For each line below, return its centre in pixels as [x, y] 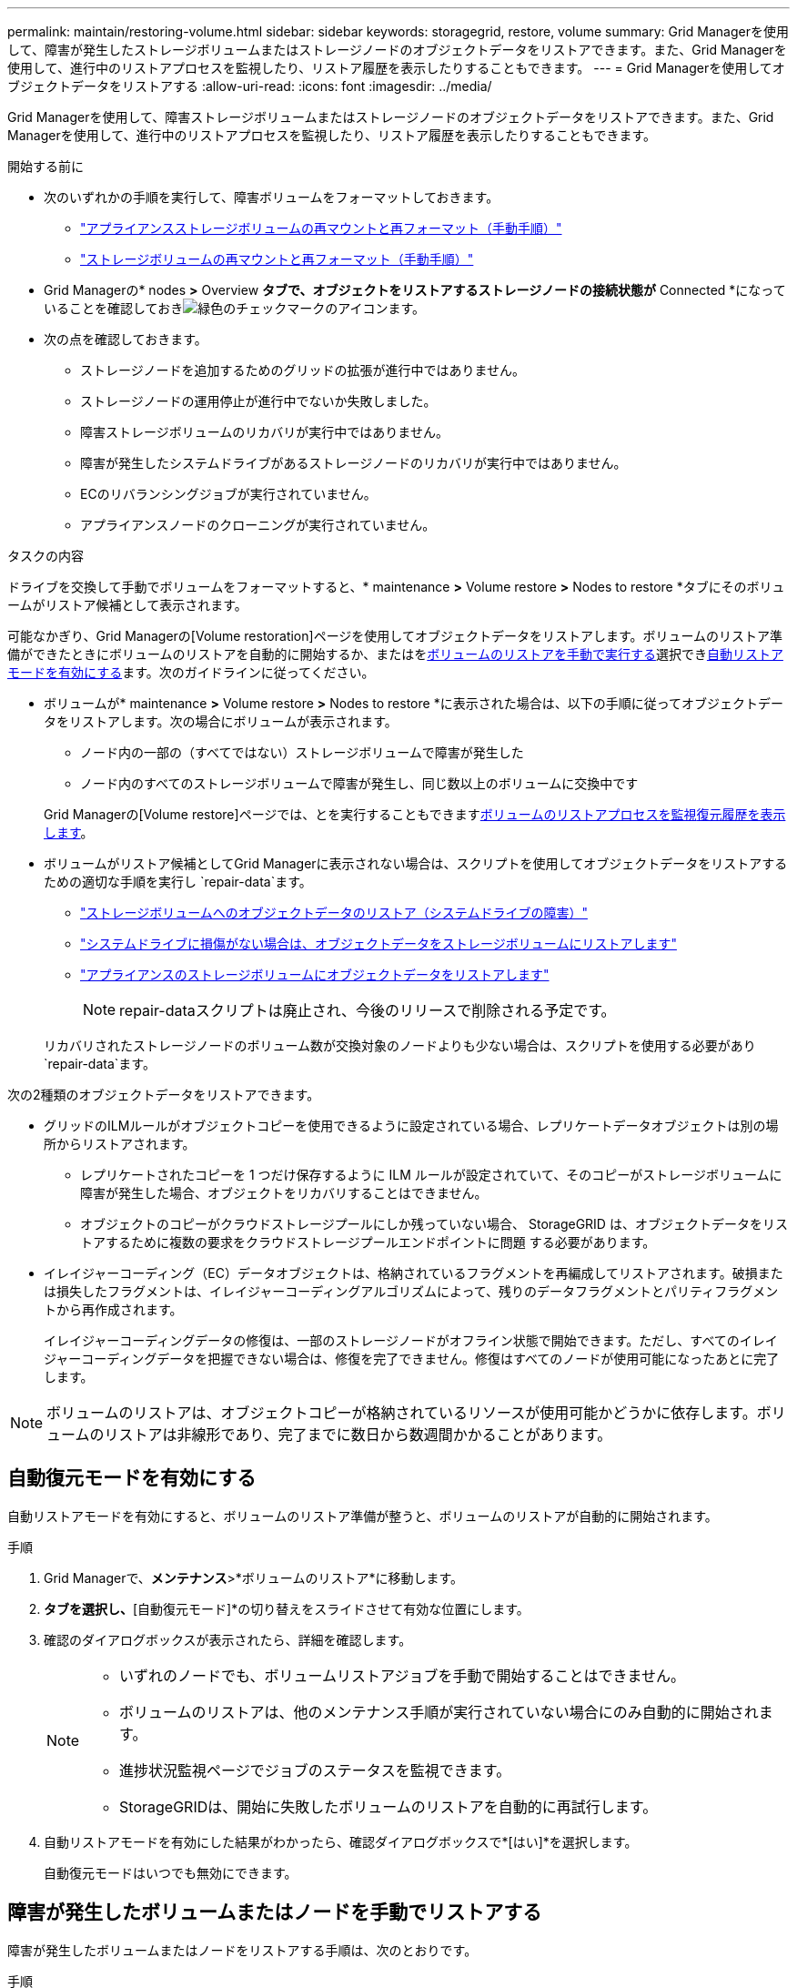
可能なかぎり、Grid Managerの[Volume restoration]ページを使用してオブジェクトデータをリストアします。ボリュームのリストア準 [395, 636]
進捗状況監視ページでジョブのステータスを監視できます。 [315, 1770]
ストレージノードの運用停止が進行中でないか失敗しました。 [258, 401]
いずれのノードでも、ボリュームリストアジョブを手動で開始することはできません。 [402, 1675]
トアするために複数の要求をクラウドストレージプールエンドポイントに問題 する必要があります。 [368, 1242]
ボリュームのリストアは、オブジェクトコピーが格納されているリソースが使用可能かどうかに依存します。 [402, 1413]
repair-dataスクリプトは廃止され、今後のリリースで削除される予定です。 [368, 1010]
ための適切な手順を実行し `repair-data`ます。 [178, 882]
